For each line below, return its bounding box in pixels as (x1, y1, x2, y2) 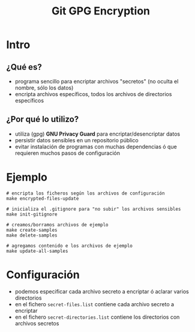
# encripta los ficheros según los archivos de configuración (6, 190, 165, 196)
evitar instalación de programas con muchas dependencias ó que (14, 143, 177, 150)
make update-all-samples (6, 248, 68, 254)
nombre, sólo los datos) (14, 84, 74, 91)
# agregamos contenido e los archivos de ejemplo (6, 243, 133, 249)
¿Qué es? (6, 62, 42, 72)
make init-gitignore (6, 211, 58, 217)
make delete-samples (6, 232, 58, 238)
